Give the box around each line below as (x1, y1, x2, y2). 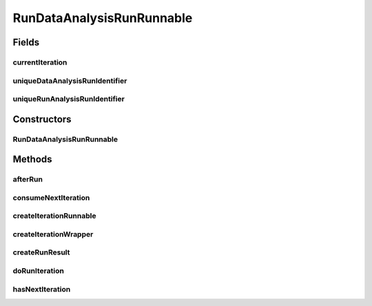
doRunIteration (12, 266, 65, 276)
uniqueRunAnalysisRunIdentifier (12, 94, 125, 104)
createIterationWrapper (12, 229, 94, 239)
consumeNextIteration (12, 193, 90, 202)
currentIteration (12, 57, 68, 67)
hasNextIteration (12, 284, 71, 294)
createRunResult (12, 248, 70, 257)
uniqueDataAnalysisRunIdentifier (12, 76, 127, 85)
